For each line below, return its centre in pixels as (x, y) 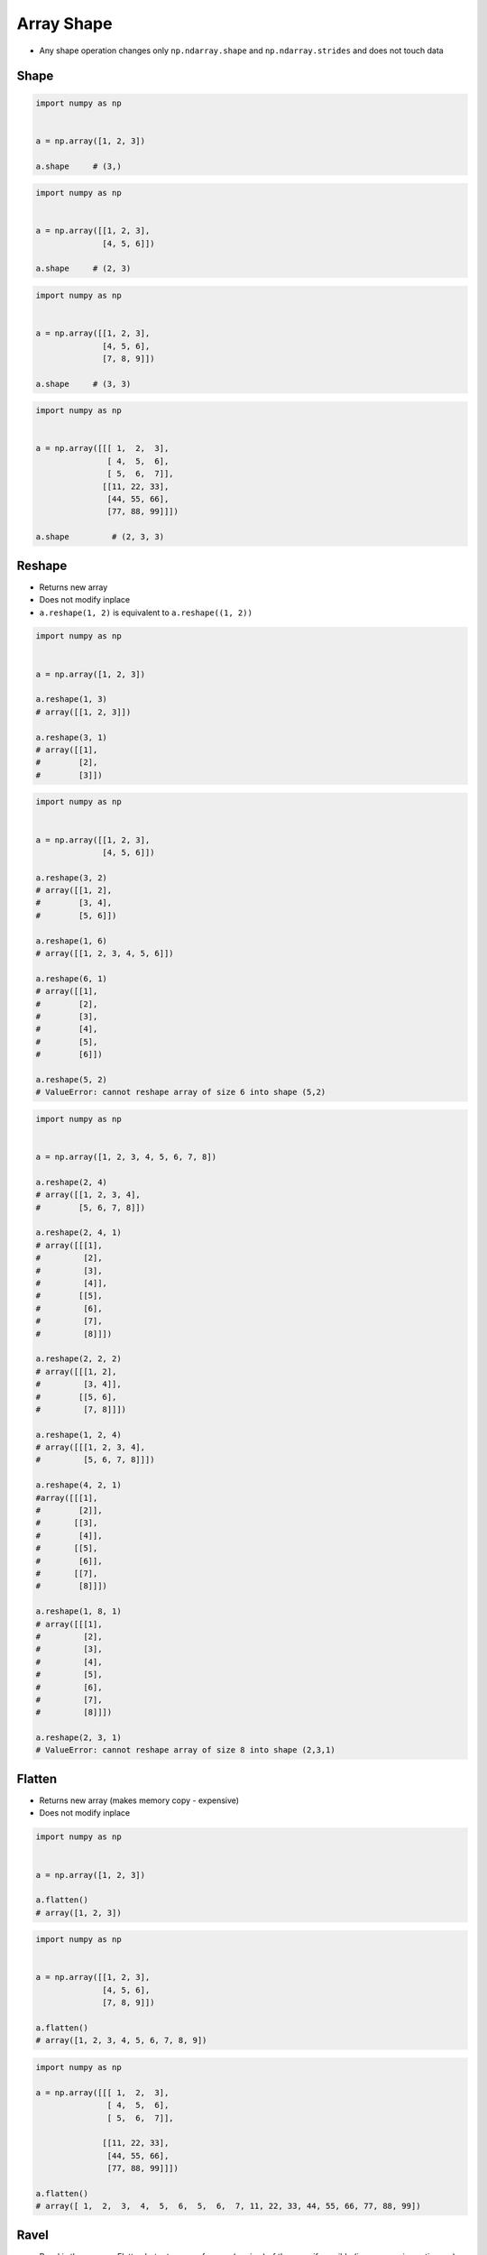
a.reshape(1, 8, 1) (78, 1611)
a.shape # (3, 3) (83, 384)
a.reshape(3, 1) (72, 737)
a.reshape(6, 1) (72, 978)
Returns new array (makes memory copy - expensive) (139, 1800)
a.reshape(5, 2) (72, 1079)
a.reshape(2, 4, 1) (78, 1233)
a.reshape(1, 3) (72, 700)
